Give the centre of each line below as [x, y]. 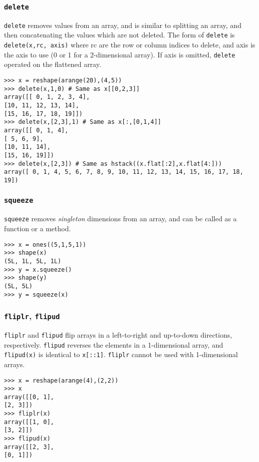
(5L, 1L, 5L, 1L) [33, 261]
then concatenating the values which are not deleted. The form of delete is [120, 35]
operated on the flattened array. [53, 64]
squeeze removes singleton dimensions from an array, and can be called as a [121, 219]
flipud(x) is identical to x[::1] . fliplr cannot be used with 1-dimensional [121, 354]
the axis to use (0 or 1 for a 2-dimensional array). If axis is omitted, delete [120, 54]
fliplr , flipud [32, 316]
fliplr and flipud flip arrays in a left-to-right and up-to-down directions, [118, 334]
